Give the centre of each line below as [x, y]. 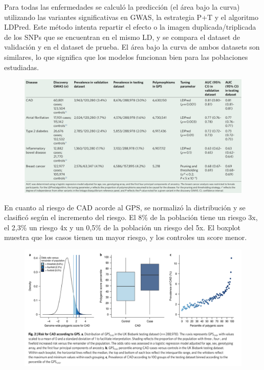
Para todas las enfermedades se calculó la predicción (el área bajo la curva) [122, 7]
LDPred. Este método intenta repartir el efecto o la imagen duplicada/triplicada [130, 27]
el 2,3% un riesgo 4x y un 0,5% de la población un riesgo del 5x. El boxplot [123, 227]
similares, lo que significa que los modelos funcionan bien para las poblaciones [126, 57]
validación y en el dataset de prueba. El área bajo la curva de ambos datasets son [132, 47]
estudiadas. [21, 67]
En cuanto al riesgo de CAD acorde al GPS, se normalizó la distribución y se [125, 207]
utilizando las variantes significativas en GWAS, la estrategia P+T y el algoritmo [131, 17]
